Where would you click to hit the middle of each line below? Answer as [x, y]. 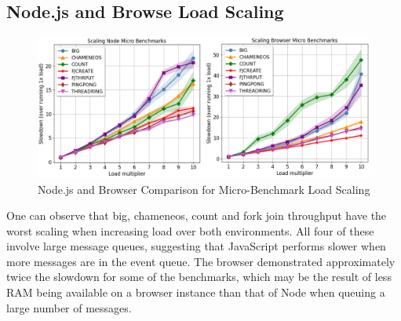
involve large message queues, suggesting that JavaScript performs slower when [196, 246]
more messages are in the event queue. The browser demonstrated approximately [201, 261]
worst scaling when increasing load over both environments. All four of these [190, 230]
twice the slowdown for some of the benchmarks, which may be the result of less [199, 277]
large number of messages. [69, 307]
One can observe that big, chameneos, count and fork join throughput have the [197, 215]
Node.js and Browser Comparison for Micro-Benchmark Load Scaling [204, 189]
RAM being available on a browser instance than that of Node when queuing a [196, 292]
